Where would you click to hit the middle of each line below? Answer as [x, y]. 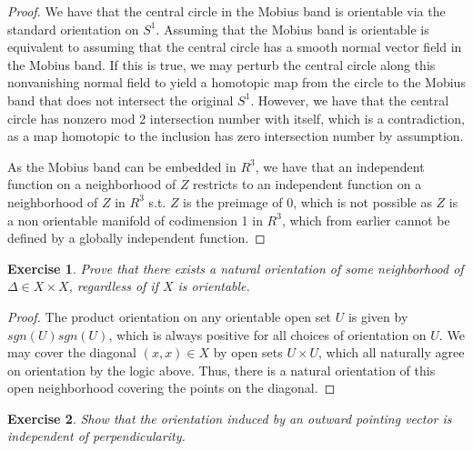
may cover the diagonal [72, 352]
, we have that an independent [340, 166]
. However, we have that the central [350, 100]
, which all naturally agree [392, 352]
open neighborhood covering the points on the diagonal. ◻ [171, 388]
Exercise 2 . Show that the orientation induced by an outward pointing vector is [230, 418]
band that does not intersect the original [121, 100]
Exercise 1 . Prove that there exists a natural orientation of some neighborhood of [236, 268]
